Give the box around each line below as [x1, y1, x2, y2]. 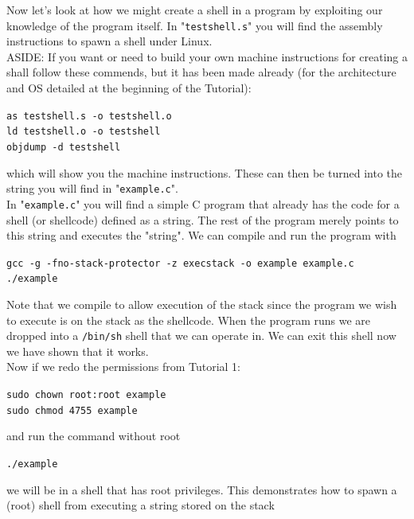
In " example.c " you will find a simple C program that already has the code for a [6, 195, 400, 212]
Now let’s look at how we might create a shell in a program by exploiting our [6, 2, 383, 18]
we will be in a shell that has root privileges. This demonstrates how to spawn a [6, 481, 397, 498]
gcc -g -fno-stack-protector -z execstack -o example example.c [6, 257, 354, 269]
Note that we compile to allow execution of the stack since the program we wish [6, 296, 397, 312]
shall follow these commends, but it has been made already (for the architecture [6, 64, 396, 80]
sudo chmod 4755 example [6, 404, 138, 416]
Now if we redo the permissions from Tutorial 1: [6, 358, 240, 375]
